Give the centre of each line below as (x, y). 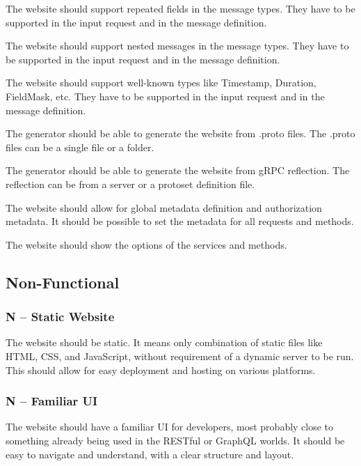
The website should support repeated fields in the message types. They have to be (180, 8)
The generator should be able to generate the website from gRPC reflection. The (178, 170)
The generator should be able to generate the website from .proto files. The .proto (180, 133)
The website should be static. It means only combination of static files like (164, 342)
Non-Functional (63, 282)
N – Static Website (60, 317)
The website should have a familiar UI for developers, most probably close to (170, 427)
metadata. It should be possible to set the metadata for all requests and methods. (180, 221)
